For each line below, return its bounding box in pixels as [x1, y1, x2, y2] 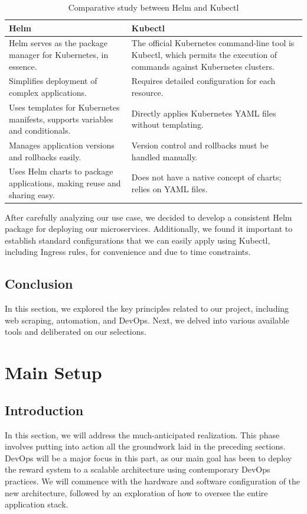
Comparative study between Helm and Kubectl [68, 1, 239, 13]
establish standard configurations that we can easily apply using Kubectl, [5, 234, 270, 246]
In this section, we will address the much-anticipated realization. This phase [5, 428, 280, 441]
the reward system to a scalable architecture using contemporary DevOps [5, 463, 270, 476]
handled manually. [131, 150, 198, 163]
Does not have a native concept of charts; [131, 171, 282, 183]
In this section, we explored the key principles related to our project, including [5, 302, 289, 315]
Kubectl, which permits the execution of [131, 49, 277, 61]
